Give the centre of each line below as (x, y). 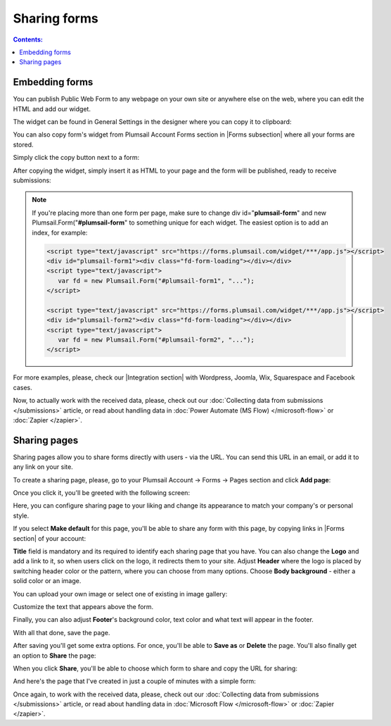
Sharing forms (56, 18)
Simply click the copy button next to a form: (76, 158)
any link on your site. (43, 467)
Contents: (28, 39)
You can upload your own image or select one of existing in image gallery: (120, 594)
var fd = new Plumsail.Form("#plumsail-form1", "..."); (156, 281)
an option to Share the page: (55, 656)
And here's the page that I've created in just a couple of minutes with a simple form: (134, 681)
